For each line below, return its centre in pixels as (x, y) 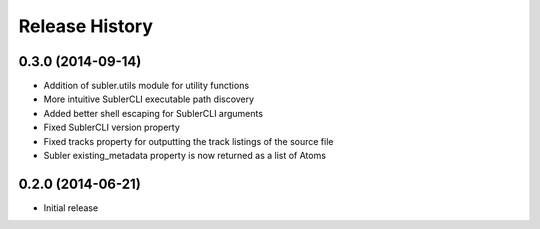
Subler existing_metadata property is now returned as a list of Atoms (185, 156)
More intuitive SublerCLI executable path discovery (149, 99)
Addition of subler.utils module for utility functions (146, 86)
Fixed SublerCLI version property (111, 127)
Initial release (71, 207)
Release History (86, 26)
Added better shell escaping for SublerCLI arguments (153, 113)
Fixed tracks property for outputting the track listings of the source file (188, 141)
